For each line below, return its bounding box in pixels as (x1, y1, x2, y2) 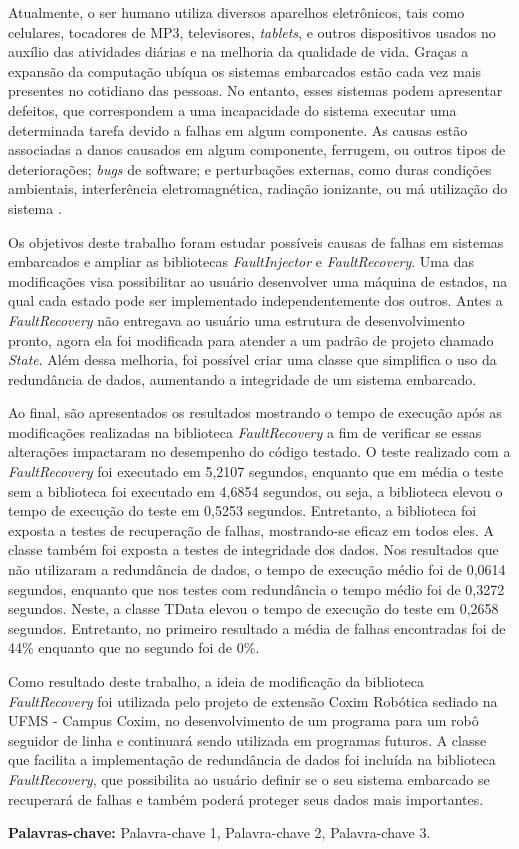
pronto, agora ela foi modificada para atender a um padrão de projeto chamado (8, 329, 494, 350)
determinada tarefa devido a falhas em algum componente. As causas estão (8, 119, 468, 140)
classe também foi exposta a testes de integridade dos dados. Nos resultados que (8, 539, 499, 560)
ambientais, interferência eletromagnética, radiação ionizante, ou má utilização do (8, 178, 508, 199)
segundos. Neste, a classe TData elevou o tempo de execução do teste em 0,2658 (8, 598, 499, 619)
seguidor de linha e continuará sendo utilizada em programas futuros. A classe (8, 729, 487, 750)
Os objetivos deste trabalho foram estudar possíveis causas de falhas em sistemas (8, 231, 504, 252)
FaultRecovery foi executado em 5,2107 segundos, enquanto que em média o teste (8, 461, 504, 482)
